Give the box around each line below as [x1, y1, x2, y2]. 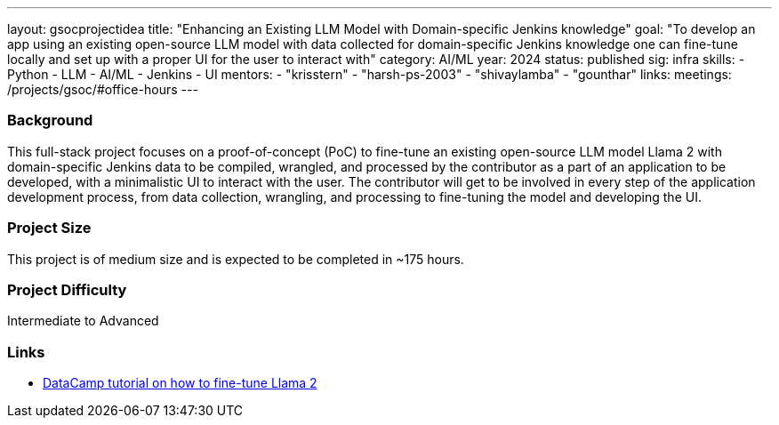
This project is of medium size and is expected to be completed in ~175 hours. [7, 251, 464, 267]
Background [7, 111, 93, 130]
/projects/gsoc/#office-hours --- [7, 82, 198, 97]
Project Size [7, 219, 92, 237]
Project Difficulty [7, 280, 127, 299]
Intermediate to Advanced [7, 313, 159, 329]
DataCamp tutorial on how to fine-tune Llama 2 [43, 375, 317, 390]
